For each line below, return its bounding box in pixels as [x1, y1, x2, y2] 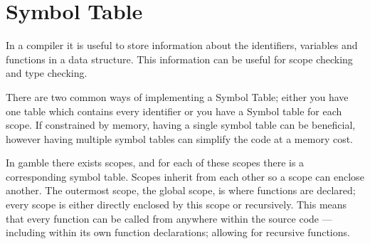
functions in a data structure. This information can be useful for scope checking [6, 51, 353, 66]
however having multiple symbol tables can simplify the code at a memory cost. [6, 131, 354, 146]
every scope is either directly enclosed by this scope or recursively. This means [6, 197, 347, 212]
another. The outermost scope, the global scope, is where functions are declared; [6, 183, 356, 198]
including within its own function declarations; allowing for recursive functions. [6, 225, 350, 240]
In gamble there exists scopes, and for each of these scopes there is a [6, 155, 305, 170]
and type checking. [6, 65, 88, 80]
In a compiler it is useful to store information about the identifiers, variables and [6, 38, 358, 53]
